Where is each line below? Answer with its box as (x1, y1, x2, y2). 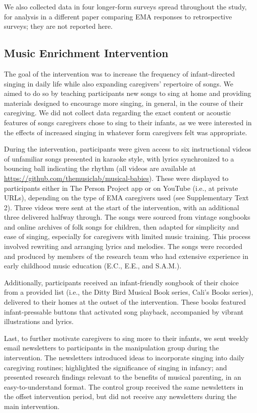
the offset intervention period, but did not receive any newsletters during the (4, 391, 237, 402)
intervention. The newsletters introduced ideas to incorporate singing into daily (4, 352, 245, 363)
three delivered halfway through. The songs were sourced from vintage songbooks (4, 212, 251, 222)
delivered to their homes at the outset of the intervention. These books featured (4, 297, 246, 307)
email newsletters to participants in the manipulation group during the (4, 342, 219, 353)
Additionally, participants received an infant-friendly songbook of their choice (4, 277, 239, 287)
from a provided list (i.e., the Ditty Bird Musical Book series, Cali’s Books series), (4, 287, 254, 297)
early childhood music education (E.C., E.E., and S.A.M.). (4, 260, 182, 271)
